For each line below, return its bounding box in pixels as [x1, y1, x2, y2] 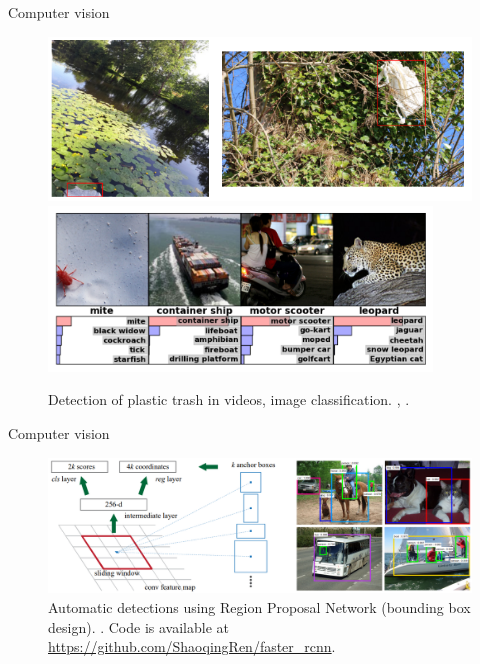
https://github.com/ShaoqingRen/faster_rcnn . [48, 636, 336, 657]
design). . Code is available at [48, 616, 229, 637]
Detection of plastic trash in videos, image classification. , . [48, 389, 410, 410]
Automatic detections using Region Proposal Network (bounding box [48, 597, 471, 618]
